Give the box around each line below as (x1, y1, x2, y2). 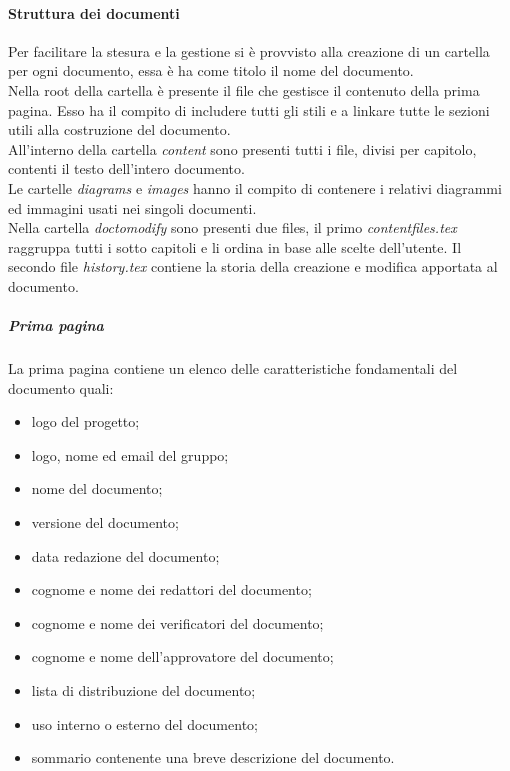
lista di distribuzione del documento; (31, 680, 256, 701)
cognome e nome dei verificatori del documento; (31, 612, 324, 633)
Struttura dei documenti (8, 2, 180, 23)
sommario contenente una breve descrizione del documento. (31, 747, 395, 768)
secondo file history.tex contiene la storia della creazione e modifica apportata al (8, 256, 498, 277)
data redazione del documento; (31, 545, 220, 566)
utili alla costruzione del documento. (8, 119, 231, 140)
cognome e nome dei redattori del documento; (31, 579, 312, 600)
